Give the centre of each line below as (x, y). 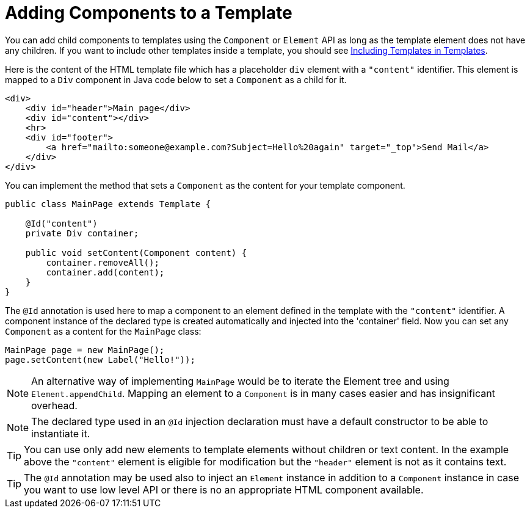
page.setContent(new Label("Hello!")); (100, 359)
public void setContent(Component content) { (136, 253)
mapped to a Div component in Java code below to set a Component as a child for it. (176, 79)
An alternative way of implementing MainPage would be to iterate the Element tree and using (240, 381)
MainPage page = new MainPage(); (85, 350)
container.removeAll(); (103, 262)
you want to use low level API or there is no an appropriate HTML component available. (224, 489)
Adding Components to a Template (149, 13)
